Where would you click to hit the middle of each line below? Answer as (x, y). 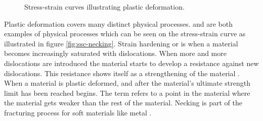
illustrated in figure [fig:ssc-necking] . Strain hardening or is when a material (121, 43)
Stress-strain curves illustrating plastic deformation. (104, 7)
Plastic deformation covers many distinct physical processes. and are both (118, 23)
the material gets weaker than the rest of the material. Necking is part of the (123, 103)
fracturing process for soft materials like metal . (78, 112)
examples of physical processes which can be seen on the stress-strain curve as (125, 34)
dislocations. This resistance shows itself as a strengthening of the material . (122, 73)
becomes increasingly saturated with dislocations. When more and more (115, 53)
